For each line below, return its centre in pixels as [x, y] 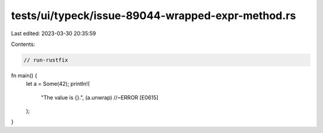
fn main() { [24, 75]
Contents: [23, 44]
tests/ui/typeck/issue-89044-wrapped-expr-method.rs [153, 16]
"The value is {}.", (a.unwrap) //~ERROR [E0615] [100, 97]
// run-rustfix [46, 60]
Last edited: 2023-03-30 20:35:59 [54, 33]
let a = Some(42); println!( [58, 84]
